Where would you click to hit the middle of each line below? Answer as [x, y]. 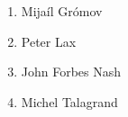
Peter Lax [49, 41]
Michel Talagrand [69, 101]
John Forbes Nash [71, 72]
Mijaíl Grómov [62, 11]
